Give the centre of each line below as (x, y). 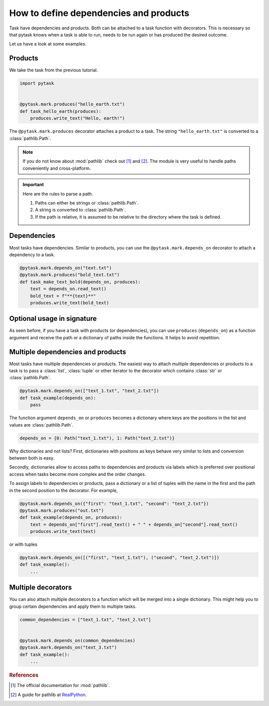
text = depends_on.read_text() (68, 289)
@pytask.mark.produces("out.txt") (62, 510)
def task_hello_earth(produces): (61, 111)
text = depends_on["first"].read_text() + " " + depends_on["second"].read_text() (134, 524)
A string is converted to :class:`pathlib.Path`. (81, 210)
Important (33, 185)
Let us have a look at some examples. (48, 44)
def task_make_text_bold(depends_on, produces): (80, 282)
